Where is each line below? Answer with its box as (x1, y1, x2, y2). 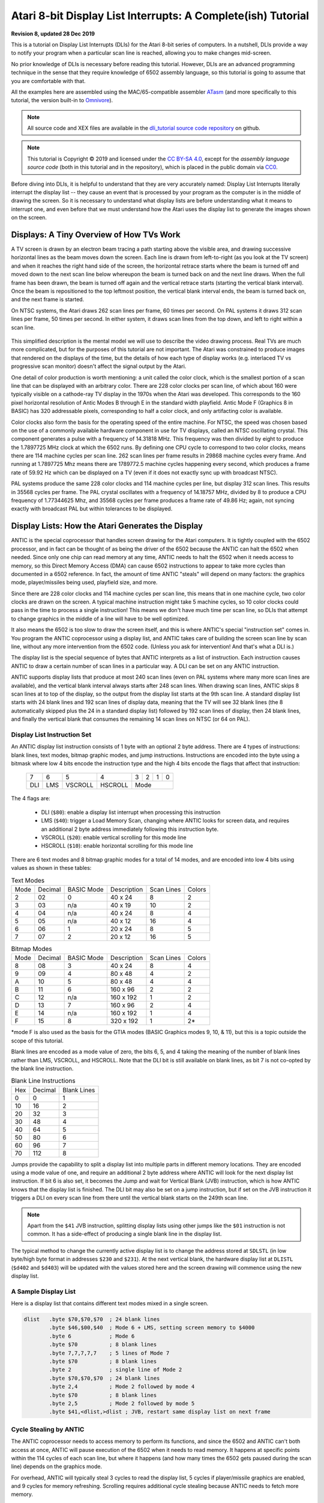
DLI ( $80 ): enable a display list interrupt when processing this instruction (41, 809, 221, 816)
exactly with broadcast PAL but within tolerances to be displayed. (11, 505, 173, 512)
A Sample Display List (11, 1287, 76, 1296)
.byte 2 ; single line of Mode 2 (49, 1367, 182, 1373)
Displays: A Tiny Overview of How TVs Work (11, 230, 181, 240)
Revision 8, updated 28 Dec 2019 (11, 30, 95, 37)
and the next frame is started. (11, 296, 85, 303)
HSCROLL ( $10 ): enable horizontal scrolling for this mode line (41, 842, 193, 849)
